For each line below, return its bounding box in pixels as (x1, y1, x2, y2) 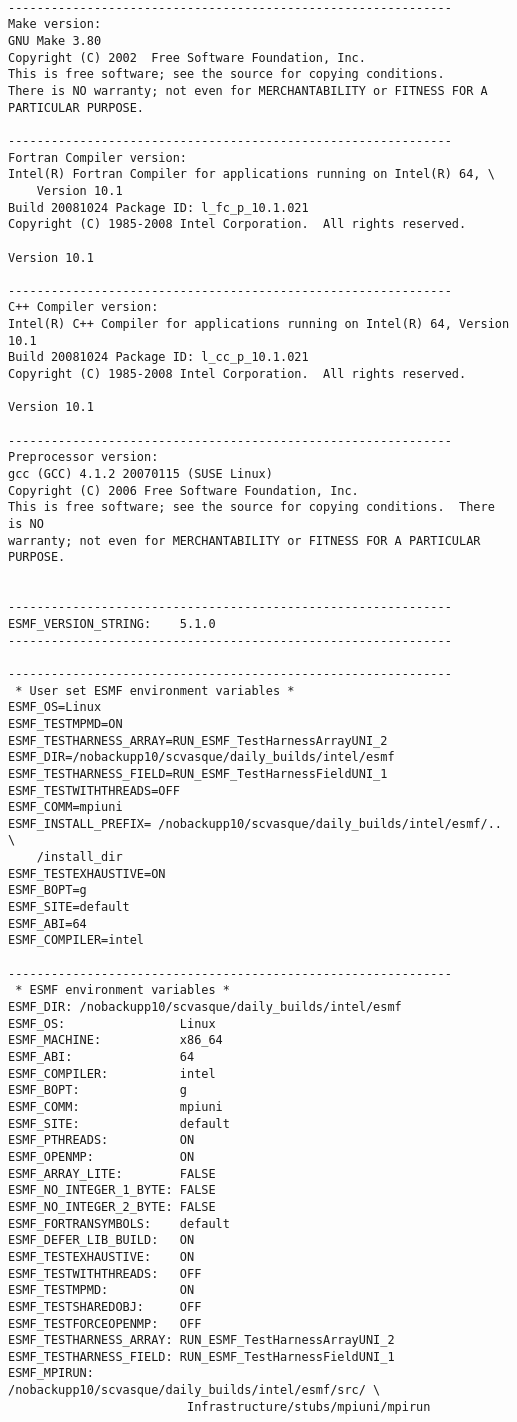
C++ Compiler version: (8, 300, 159, 315)
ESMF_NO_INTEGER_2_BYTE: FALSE (8, 1199, 216, 1214)
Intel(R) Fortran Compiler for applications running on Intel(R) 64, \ (8, 167, 495, 182)
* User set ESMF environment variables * (15, 683, 295, 698)
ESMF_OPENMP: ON (8, 1149, 195, 1164)
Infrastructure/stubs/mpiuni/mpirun (186, 1399, 431, 1414)
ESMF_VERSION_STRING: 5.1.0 (8, 616, 216, 631)
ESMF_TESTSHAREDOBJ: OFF (8, 1299, 202, 1314)
